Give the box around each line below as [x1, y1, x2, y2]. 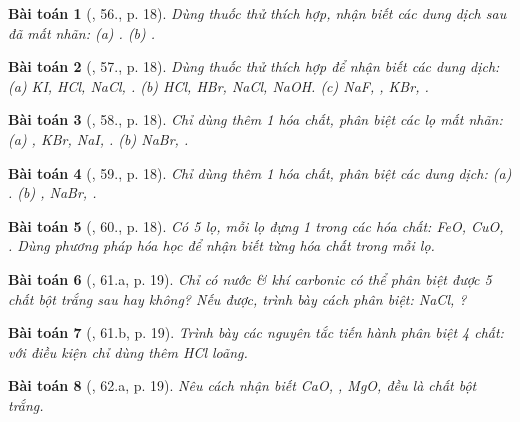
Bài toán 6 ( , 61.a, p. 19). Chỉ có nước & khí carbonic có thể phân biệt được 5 [8, 268, 492, 289]
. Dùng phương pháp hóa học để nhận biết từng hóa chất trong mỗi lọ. [8, 235, 435, 256]
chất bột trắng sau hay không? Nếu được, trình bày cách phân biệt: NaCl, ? [8, 288, 467, 309]
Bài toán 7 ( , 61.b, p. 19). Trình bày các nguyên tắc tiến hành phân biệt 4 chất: [8, 322, 504, 343]
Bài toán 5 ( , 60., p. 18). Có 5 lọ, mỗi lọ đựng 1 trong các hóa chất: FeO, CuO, [8, 215, 504, 236]
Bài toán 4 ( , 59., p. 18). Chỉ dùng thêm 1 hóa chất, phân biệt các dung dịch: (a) [8, 162, 512, 183]
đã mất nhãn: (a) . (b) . [8, 22, 156, 43]
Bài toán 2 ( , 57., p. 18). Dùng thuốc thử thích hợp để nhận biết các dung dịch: [8, 56, 500, 77]
